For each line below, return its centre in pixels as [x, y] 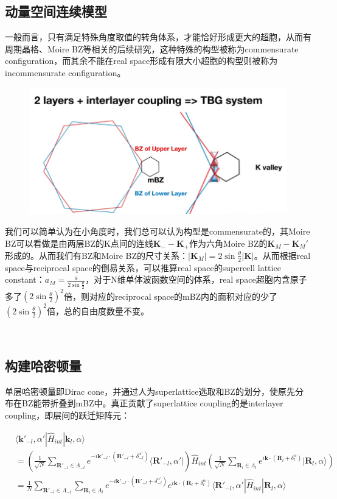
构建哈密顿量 [43, 365]
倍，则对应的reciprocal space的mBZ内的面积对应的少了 [171, 296]
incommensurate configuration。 [65, 72]
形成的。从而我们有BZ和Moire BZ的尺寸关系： [97, 255]
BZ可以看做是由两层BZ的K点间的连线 [79, 243]
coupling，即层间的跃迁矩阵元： [68, 415]
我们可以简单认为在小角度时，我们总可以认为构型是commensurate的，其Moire [158, 231]
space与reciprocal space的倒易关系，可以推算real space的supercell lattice [143, 267]
